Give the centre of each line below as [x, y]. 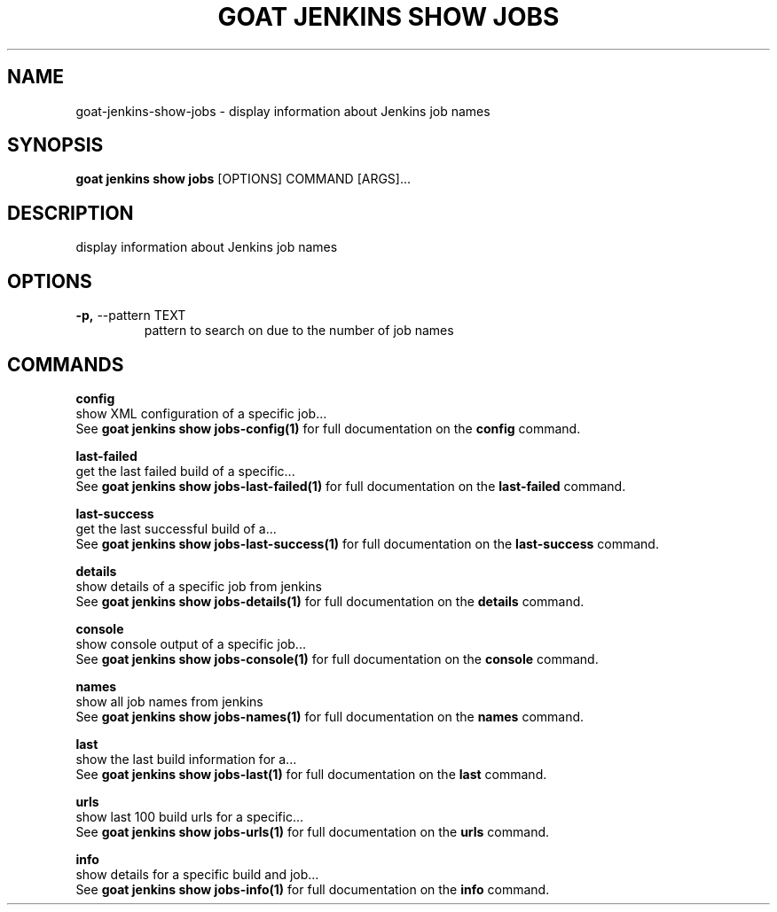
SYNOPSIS [55, 145]
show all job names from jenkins [169, 701]
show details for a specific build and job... [197, 874]
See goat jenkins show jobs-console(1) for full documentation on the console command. [337, 659]
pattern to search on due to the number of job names [299, 331]
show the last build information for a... [186, 759]
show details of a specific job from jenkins [199, 586]
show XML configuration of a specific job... [201, 413]
